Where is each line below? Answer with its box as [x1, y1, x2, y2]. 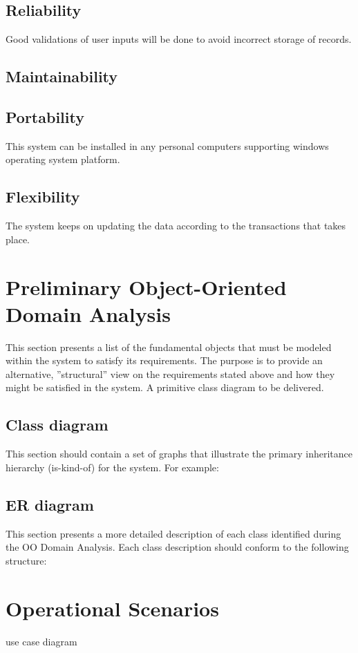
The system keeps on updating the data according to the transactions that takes [6, 218, 346, 233]
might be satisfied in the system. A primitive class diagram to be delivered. [6, 380, 324, 395]
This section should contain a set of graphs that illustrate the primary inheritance [6, 446, 352, 461]
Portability [6, 106, 84, 127]
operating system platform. [6, 152, 120, 167]
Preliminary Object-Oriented [6, 272, 287, 301]
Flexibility [6, 186, 80, 207]
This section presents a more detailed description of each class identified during [6, 526, 341, 540]
